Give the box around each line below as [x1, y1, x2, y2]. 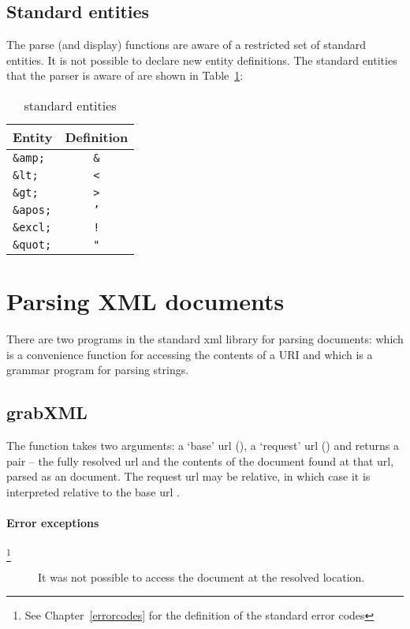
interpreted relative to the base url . [6, 483, 180, 500]
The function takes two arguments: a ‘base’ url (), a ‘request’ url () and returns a [6, 437, 400, 454]
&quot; [13, 238, 52, 251]
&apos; [13, 203, 52, 216]
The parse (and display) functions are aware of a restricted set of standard [6, 36, 367, 53]
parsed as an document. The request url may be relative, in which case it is [6, 468, 371, 485]
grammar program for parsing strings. [6, 361, 189, 378]
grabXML [6, 400, 88, 425]
